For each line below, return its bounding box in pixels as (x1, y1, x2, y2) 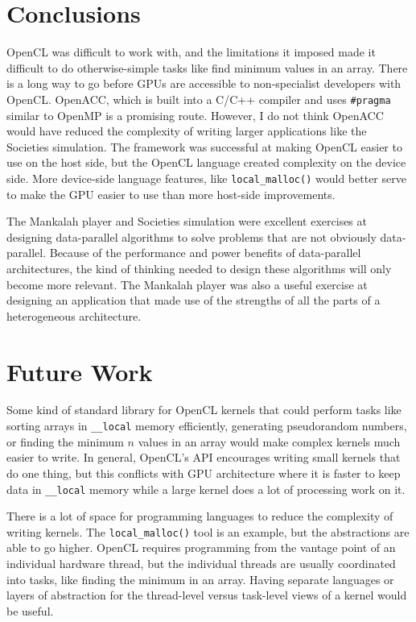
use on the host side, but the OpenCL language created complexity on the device (6, 154, 406, 171)
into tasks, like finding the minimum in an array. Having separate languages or (6, 570, 394, 587)
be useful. (6, 602, 54, 619)
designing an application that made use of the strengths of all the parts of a (6, 292, 381, 309)
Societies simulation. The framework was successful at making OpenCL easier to (6, 138, 402, 155)
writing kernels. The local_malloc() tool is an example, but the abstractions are (6, 523, 410, 540)
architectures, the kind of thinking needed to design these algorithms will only (6, 259, 392, 276)
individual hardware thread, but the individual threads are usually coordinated (6, 555, 396, 571)
